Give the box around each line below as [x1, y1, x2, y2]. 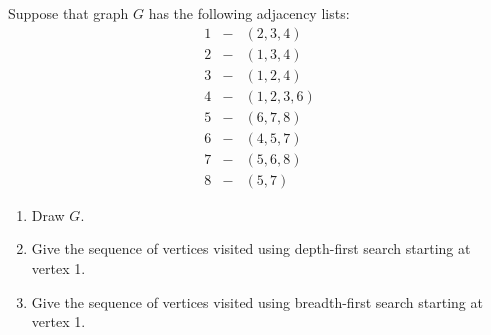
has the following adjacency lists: [148, 3, 350, 23]
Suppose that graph [8, 3, 129, 23]
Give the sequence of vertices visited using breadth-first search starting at [31, 291, 483, 312]
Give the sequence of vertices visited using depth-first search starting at [31, 238, 471, 259]
